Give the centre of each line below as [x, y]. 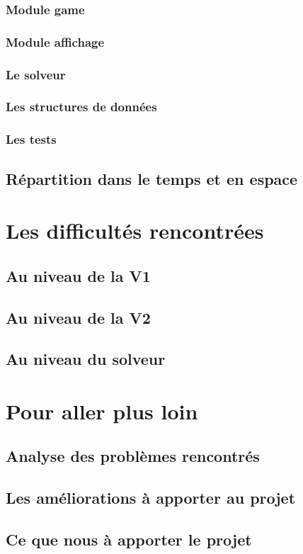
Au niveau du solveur [86, 359]
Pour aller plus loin [102, 411]
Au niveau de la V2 [78, 317]
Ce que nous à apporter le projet [129, 539]
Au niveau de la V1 [78, 275]
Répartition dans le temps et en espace [152, 178]
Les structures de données [81, 107]
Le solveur [36, 74]
